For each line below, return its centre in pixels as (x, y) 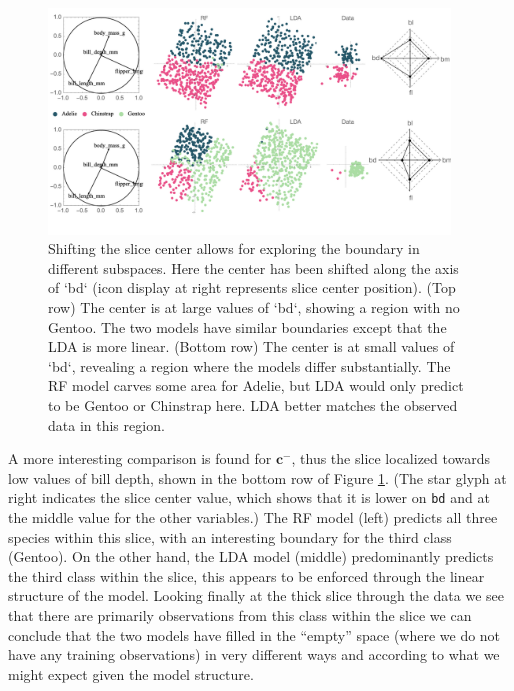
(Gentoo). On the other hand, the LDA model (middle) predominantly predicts (251, 556)
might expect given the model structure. (131, 673)
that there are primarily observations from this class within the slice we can (240, 614)
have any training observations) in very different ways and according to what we (254, 654)
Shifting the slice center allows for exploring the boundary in (234, 248)
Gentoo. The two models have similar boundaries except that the (247, 326)
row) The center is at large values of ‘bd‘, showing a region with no (254, 306)
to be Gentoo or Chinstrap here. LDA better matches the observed (253, 404)
